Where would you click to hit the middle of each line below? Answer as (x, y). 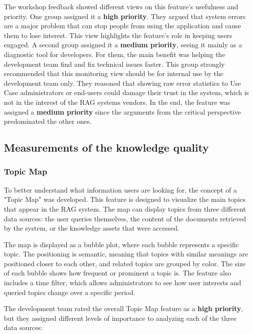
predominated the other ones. (48, 121)
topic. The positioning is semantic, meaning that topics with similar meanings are (126, 254)
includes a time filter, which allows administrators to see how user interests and (123, 283)
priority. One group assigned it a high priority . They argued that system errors (125, 16)
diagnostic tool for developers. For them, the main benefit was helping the (115, 54)
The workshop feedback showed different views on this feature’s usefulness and (121, 6)
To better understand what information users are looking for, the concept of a (120, 189)
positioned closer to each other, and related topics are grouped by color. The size (125, 263)
